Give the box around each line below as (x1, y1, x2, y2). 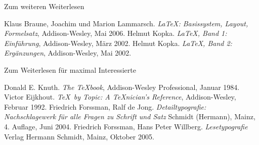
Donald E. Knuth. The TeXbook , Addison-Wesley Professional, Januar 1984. (4, 81, 240, 92)
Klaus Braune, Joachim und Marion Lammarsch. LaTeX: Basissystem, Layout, (4, 18, 248, 28)
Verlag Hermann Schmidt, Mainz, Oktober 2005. (4, 131, 154, 141)
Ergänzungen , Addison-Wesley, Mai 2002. (4, 47, 132, 58)
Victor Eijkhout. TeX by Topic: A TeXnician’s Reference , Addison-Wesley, (4, 91, 236, 102)
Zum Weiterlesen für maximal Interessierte (4, 64, 136, 75)
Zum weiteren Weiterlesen (4, 1, 84, 11)
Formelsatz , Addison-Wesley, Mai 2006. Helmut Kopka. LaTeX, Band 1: (4, 28, 227, 38)
